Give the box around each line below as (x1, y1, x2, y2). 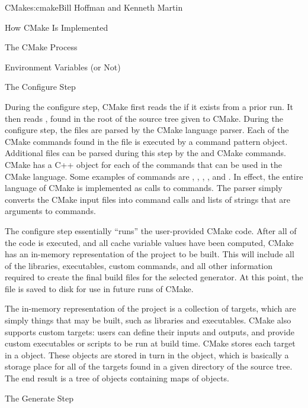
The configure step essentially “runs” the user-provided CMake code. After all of (5, 224, 297, 237)
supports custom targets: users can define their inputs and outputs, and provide (5, 325, 294, 338)
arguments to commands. (5, 205, 96, 217)
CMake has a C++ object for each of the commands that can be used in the (5, 158, 283, 170)
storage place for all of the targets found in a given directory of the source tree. (5, 360, 293, 373)
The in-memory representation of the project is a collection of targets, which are (5, 302, 296, 315)
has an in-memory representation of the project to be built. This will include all (5, 248, 294, 260)
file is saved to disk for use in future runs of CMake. (5, 282, 194, 294)
